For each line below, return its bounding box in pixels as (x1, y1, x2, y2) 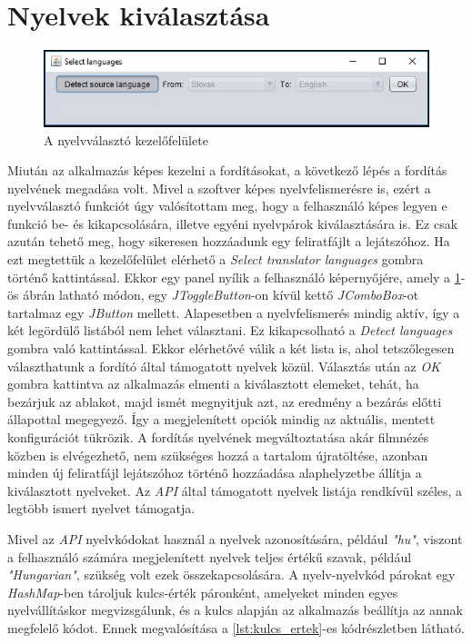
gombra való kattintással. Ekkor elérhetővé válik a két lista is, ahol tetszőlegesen (7, 339, 455, 358)
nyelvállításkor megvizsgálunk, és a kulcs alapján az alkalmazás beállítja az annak (7, 600, 463, 619)
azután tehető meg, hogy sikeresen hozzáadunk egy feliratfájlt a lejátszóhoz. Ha (7, 232, 450, 251)
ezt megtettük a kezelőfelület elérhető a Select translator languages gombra (7, 250, 424, 269)
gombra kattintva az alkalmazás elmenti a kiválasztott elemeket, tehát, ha (7, 374, 419, 393)
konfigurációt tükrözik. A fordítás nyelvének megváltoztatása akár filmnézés (7, 428, 429, 447)
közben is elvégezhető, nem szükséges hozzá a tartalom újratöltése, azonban (7, 445, 428, 464)
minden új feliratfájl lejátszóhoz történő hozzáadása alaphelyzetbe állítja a (7, 463, 422, 482)
